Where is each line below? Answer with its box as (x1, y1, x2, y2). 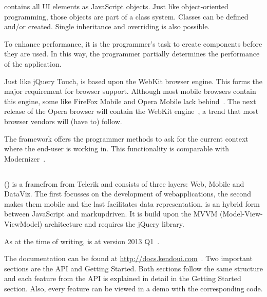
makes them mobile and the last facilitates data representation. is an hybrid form (4, 198, 260, 209)
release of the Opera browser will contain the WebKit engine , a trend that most (4, 106, 259, 116)
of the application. (4, 58, 62, 69)
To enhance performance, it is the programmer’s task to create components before (4, 38, 262, 49)
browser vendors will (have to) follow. (4, 115, 122, 126)
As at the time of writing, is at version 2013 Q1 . (4, 235, 160, 246)
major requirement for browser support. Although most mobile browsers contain (4, 86, 256, 96)
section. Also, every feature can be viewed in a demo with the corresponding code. (4, 283, 263, 294)
